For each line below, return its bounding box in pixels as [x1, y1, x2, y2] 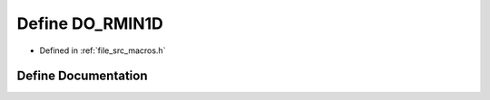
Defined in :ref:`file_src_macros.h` [39, 45, 166, 56]
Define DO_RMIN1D [16, 14, 163, 33]
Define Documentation [16, 68, 148, 84]
